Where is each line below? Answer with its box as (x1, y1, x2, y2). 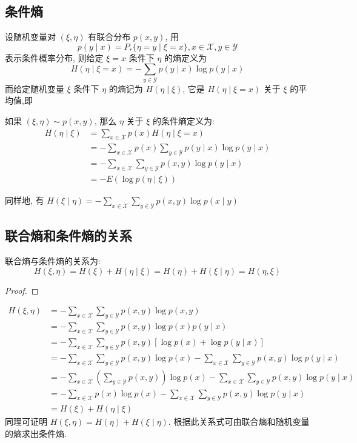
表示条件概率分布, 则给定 (5, 51, 104, 64)
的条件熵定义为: (153, 114, 215, 127)
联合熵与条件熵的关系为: (5, 255, 101, 267)
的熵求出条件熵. (5, 427, 67, 439)
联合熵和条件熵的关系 (5, 226, 132, 245)
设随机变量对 (5, 30, 56, 43)
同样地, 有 (5, 194, 44, 207)
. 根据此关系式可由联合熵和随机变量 (168, 415, 310, 428)
